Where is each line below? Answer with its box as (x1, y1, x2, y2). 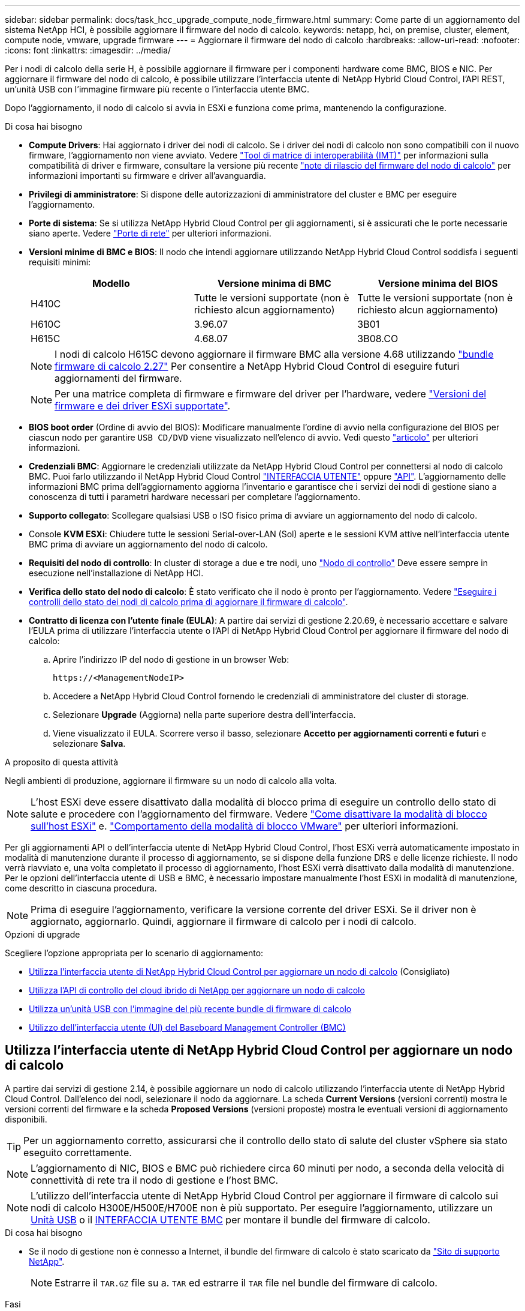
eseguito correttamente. (23, 1146, 132, 1159)
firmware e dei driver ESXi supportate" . (55, 400, 231, 412)
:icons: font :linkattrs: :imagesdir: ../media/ (5, 45, 171, 55)
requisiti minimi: (29, 257, 91, 267)
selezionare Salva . (53, 738, 126, 749)
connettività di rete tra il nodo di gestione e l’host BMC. (31, 1174, 279, 1186)
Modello (92, 277, 130, 289)
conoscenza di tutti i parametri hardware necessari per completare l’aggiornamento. (29, 492, 361, 502)
